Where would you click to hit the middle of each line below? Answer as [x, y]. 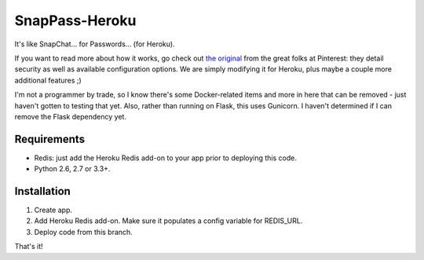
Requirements [50, 139]
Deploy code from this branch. [83, 232]
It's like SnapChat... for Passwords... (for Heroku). [95, 44]
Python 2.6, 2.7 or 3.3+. [72, 169]
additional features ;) [48, 80]
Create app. [53, 210]
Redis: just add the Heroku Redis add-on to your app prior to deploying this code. [166, 158]
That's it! [29, 247]
